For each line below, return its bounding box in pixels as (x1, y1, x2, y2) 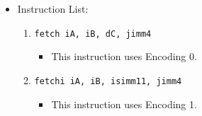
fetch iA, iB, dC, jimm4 (34, 28, 152, 39)
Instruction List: (17, 1, 89, 16)
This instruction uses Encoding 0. (51, 49, 197, 64)
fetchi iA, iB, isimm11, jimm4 (34, 76, 182, 86)
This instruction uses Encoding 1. (51, 96, 197, 111)
